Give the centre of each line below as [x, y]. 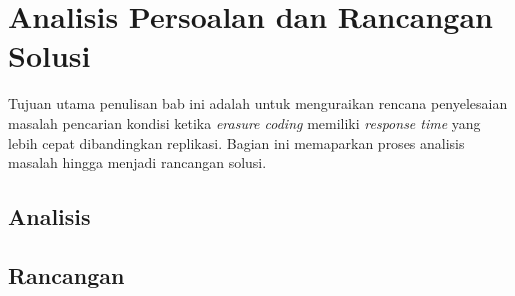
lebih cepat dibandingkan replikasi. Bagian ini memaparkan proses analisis [236, 142]
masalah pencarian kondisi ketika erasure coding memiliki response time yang [244, 122]
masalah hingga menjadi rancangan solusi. [137, 162]
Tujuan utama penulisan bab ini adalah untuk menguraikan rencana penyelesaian [258, 103]
